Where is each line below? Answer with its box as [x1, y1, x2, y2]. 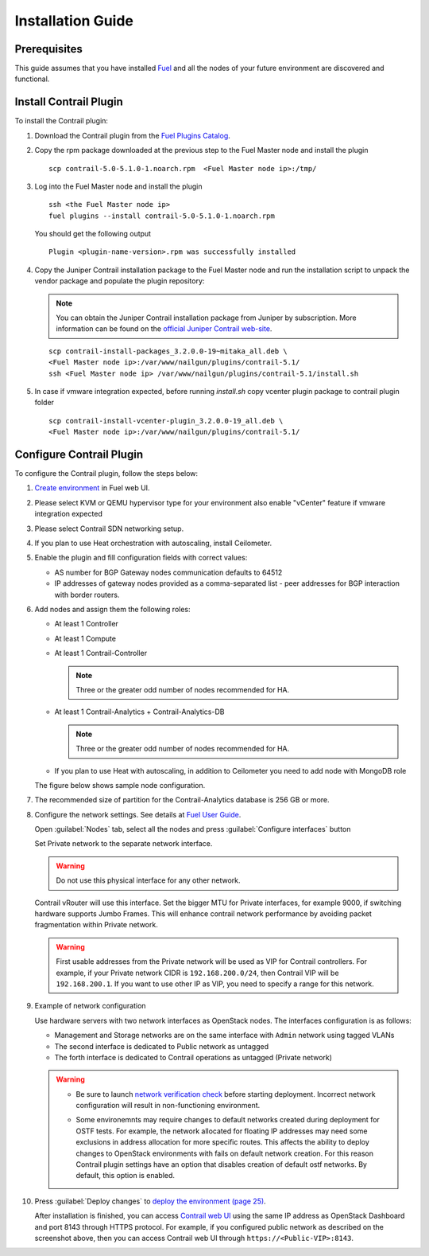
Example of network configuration [34, 1001, 146, 1011]
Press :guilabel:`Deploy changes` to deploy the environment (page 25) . [34, 1196, 266, 1206]
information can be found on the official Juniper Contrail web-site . [56, 324, 272, 334]
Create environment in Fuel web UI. [34, 483, 150, 493]
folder [34, 398, 55, 408]
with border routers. [54, 590, 120, 599]
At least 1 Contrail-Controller [54, 649, 147, 658]
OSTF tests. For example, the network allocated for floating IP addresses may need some [75, 1126, 368, 1136]
